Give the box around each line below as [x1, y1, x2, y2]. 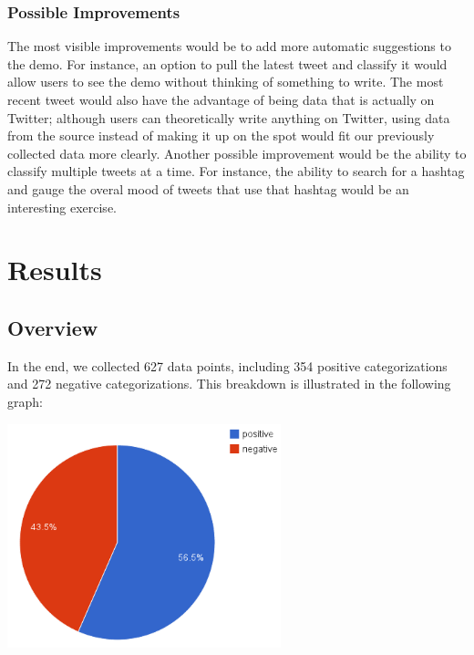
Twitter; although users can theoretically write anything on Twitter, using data [7, 108, 450, 127]
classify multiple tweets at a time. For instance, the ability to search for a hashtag [7, 161, 465, 181]
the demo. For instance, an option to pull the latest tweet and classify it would [7, 54, 448, 73]
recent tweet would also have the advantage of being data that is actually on [7, 90, 435, 109]
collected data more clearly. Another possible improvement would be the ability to [7, 143, 467, 162]
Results [7, 251, 102, 288]
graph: [7, 391, 43, 411]
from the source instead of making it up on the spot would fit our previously [7, 126, 435, 145]
